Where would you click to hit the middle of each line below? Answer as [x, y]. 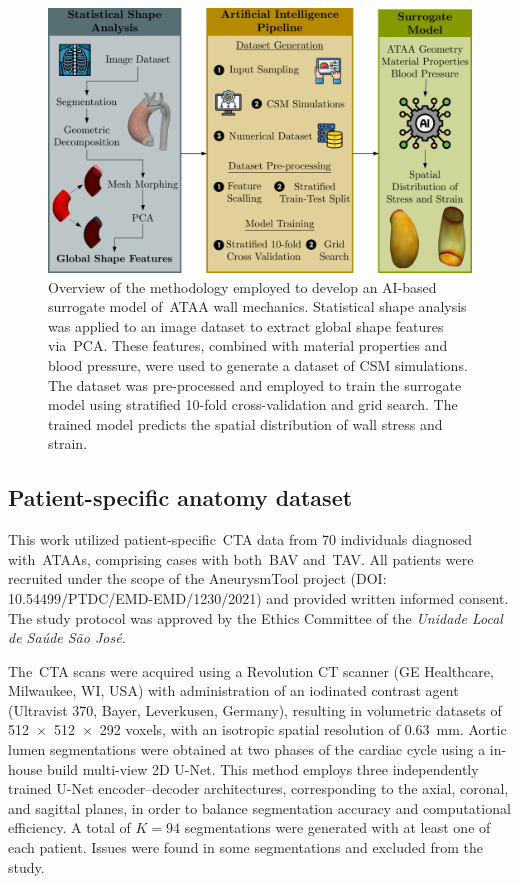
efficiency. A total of [69, 827]
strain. [68, 443]
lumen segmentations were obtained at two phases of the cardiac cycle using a [247, 749]
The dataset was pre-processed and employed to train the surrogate [255, 384]
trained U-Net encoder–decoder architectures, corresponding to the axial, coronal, [258, 788]
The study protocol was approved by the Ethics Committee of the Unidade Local [255, 617]
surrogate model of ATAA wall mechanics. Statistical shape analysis [257, 306]
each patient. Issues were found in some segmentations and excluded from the [245, 847]
